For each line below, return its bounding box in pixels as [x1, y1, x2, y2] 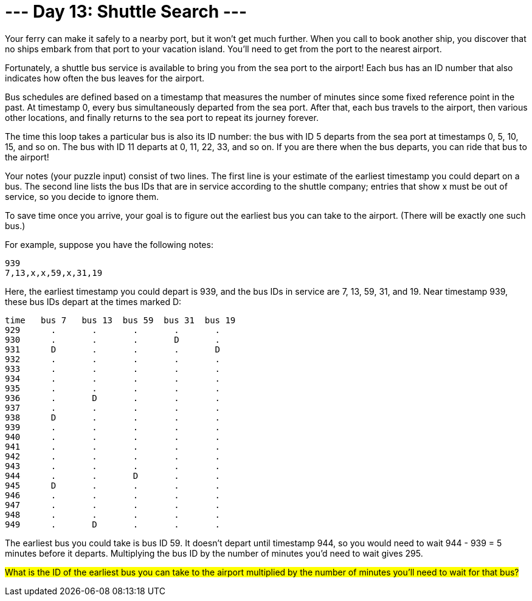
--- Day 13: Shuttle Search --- [5, 1, 247, 22]
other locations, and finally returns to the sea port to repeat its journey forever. [5, 112, 319, 123]
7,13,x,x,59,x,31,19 [5, 267, 103, 278]
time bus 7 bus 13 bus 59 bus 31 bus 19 [5, 315, 236, 325]
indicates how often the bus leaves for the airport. [5, 72, 204, 83]
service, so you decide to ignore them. [5, 191, 159, 202]
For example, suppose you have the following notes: [5, 239, 213, 250]
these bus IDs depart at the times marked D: [5, 296, 182, 307]
